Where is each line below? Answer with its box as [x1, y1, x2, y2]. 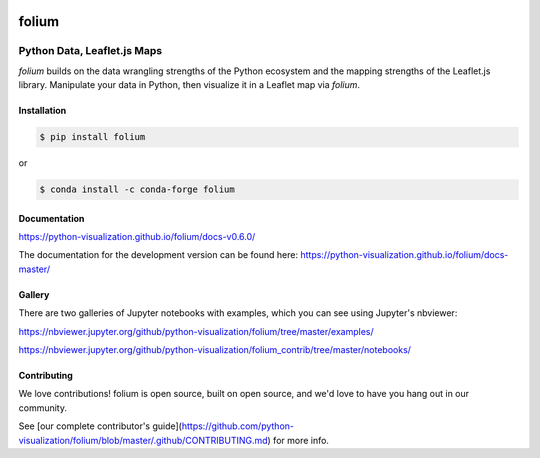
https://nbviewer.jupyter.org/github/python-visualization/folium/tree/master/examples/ [18, 325, 374, 337]
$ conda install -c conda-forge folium [39, 184, 235, 195]
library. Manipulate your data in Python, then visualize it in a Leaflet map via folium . [18, 79, 360, 91]
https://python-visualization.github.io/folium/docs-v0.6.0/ [18, 231, 256, 243]
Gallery [18, 288, 50, 300]
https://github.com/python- [181, 420, 295, 432]
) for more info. [267, 434, 330, 446]
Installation [18, 105, 67, 117]
